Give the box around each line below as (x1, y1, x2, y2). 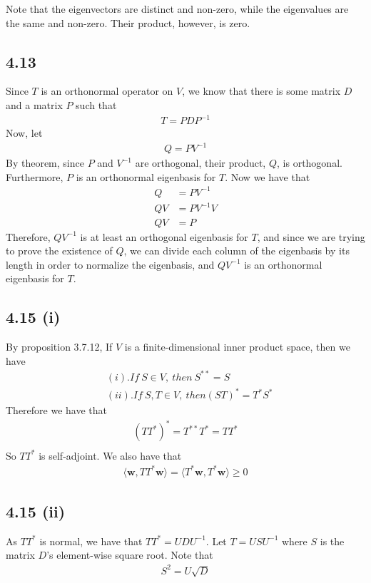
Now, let (6, 125, 43, 140)
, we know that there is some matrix (182, 83, 341, 98)
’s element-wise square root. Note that (46, 547, 213, 562)
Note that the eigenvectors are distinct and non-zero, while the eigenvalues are (6, 1, 349, 16)
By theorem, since (6, 155, 84, 170)
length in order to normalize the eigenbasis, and (6, 257, 215, 272)
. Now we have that (225, 169, 310, 184)
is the (320, 533, 345, 548)
